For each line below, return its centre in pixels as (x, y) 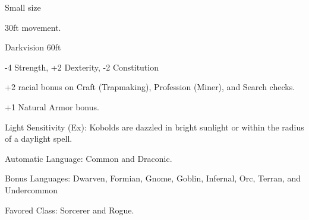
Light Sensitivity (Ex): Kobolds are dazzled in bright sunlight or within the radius (154, 127)
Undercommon (31, 189)
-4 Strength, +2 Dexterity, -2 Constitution (82, 67)
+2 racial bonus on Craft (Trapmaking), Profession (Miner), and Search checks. (150, 87)
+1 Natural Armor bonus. (52, 106)
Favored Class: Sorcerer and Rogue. (70, 210)
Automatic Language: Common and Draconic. (89, 158)
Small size (23, 7)
